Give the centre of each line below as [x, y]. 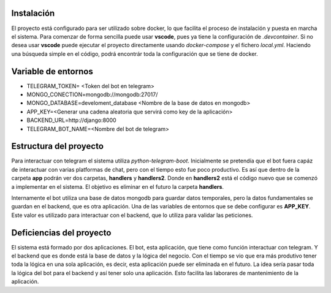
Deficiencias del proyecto [61, 233]
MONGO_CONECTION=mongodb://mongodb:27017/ [92, 94]
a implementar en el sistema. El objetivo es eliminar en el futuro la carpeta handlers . [117, 186]
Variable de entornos [52, 71]
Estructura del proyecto [58, 146]
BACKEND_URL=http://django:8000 [71, 120]
